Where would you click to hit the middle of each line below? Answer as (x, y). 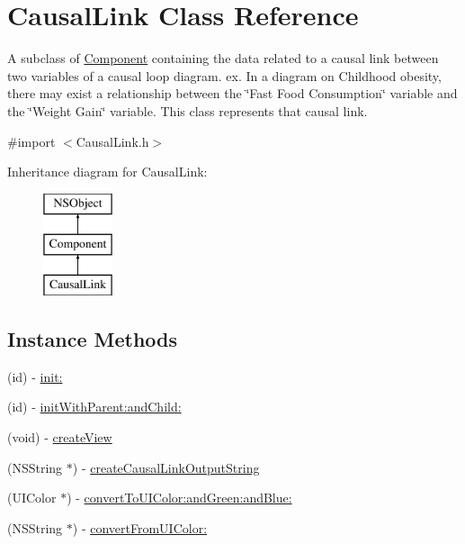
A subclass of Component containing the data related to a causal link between (223, 58)
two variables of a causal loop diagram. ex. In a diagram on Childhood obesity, (224, 75)
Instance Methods (92, 339)
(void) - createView (60, 437)
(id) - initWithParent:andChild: (94, 407)
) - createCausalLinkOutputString (166, 467)
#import (31, 141)
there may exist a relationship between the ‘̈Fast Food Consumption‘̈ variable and (232, 93)
